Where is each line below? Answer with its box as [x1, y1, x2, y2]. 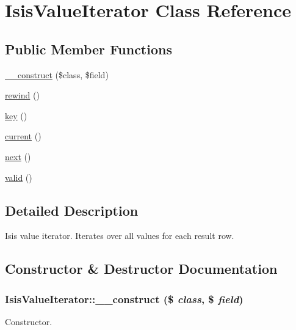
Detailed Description [5, 200, 139, 219]
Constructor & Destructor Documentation [5, 259, 278, 278]
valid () [5, 170, 32, 183]
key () [5, 109, 27, 122]
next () [5, 150, 31, 163]
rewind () [5, 89, 40, 101]
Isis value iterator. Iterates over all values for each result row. [5, 229, 234, 242]
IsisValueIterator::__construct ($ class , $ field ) [5, 291, 244, 306]
